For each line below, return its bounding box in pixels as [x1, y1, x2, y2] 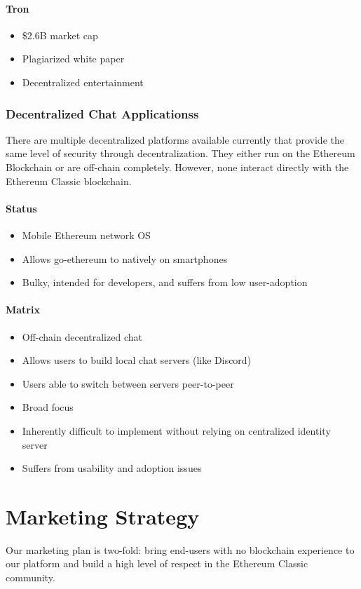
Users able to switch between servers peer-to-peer [22, 376, 234, 391]
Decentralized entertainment [22, 74, 144, 89]
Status [6, 201, 37, 215]
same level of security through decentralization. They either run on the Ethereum [6, 146, 355, 161]
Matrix [6, 302, 40, 317]
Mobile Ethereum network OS [22, 227, 151, 242]
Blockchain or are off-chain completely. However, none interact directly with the [6, 159, 349, 174]
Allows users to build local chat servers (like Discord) [22, 353, 252, 367]
